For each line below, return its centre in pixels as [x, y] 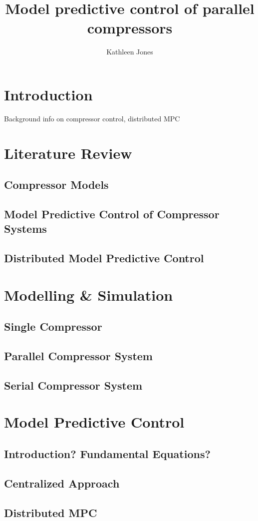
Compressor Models [56, 185]
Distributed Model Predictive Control [104, 258]
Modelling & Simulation [89, 294]
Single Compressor [53, 326]
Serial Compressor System [73, 385]
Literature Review [68, 153]
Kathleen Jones [130, 52]
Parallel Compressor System [78, 356]
